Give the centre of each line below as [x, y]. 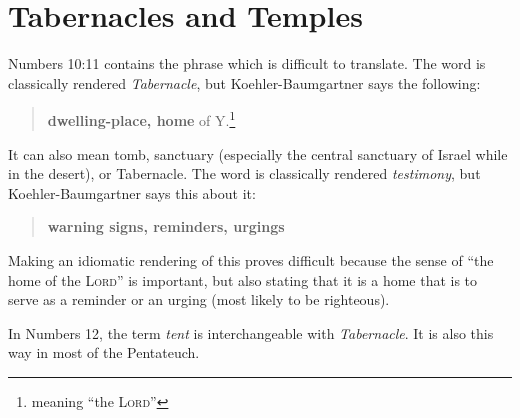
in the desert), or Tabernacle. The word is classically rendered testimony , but [244, 173]
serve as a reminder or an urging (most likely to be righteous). [199, 299]
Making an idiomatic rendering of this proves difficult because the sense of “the [251, 259]
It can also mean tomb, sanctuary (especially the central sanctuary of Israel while [258, 153]
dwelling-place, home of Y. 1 [141, 118]
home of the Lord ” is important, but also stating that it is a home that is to [243, 279]
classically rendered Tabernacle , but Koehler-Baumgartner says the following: [244, 82]
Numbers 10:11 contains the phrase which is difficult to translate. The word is [247, 63]
